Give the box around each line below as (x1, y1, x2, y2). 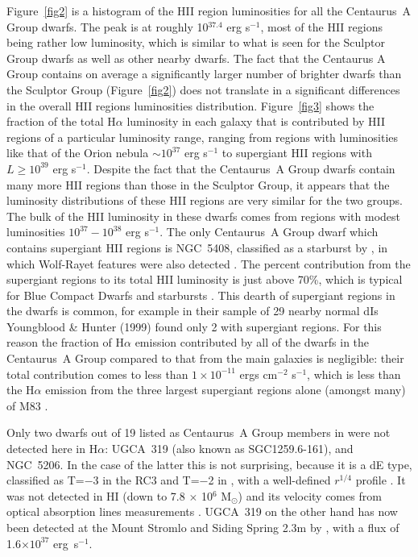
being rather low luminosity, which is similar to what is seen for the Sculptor (6, 34, 385, 51)
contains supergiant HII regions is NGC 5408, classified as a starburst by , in (6, 239, 388, 256)
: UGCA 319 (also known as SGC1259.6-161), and (105, 440, 354, 457)
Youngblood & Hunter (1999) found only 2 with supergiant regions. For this (6, 318, 382, 335)
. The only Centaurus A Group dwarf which (159, 223, 379, 240)
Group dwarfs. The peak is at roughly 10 (6, 18, 209, 35)
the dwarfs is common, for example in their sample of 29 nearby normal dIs (6, 302, 379, 319)
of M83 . (6, 397, 48, 414)
